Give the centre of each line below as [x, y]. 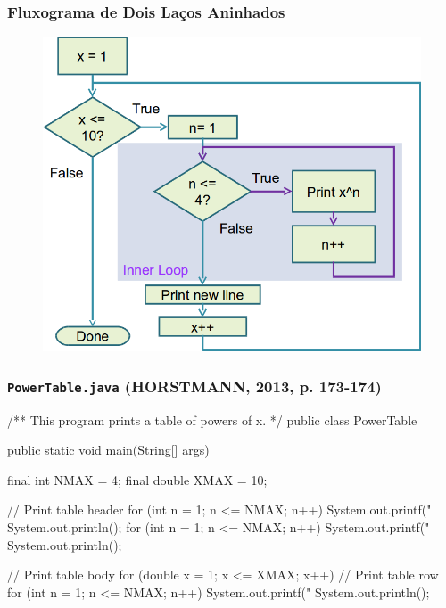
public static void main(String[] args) [108, 450]
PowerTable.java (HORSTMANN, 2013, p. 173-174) [194, 386]
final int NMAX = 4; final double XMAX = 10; [137, 479]
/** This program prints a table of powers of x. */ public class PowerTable [212, 419]
